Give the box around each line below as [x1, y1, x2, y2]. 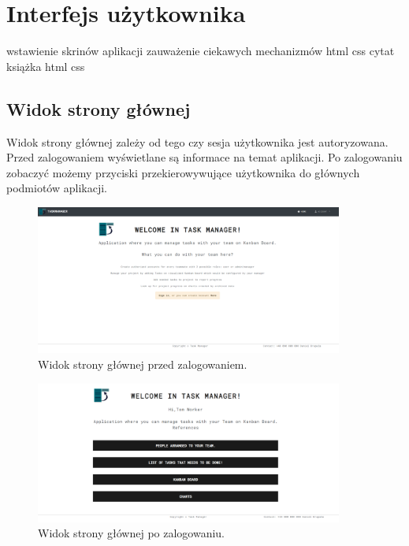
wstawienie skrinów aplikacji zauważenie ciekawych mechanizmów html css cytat [6, 43, 395, 59]
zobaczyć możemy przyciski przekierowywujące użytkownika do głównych [6, 164, 360, 180]
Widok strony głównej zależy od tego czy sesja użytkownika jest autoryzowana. [6, 133, 389, 150]
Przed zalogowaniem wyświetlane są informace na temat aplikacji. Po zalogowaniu [6, 149, 403, 165]
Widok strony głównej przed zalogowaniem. [38, 356, 247, 373]
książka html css [6, 58, 85, 74]
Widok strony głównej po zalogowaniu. [38, 525, 225, 541]
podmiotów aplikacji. [6, 180, 107, 196]
